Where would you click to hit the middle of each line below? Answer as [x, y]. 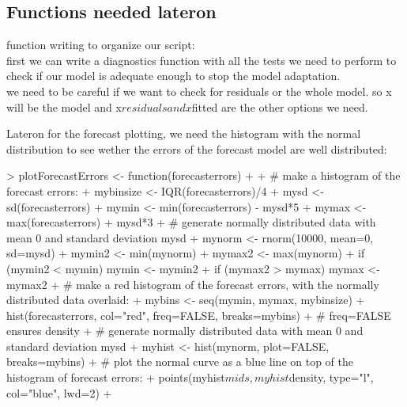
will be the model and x [64, 107]
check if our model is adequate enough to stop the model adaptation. [173, 76]
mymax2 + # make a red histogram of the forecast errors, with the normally [193, 284]
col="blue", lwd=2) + [59, 392]
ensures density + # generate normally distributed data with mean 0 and [185, 331]
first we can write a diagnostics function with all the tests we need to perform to [202, 60]
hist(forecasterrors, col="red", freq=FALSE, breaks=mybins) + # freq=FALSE [199, 315]
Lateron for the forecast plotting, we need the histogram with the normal [184, 133]
